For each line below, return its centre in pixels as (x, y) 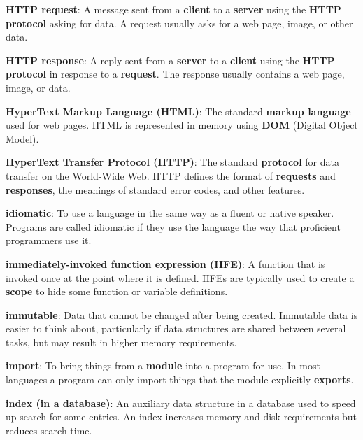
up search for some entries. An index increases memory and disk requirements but (181, 417)
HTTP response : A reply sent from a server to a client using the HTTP (170, 60)
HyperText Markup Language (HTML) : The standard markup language (178, 111)
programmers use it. (49, 240)
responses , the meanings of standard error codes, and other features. (155, 189)
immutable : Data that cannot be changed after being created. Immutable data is (182, 314)
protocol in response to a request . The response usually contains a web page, (175, 74)
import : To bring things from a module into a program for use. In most (163, 366)
